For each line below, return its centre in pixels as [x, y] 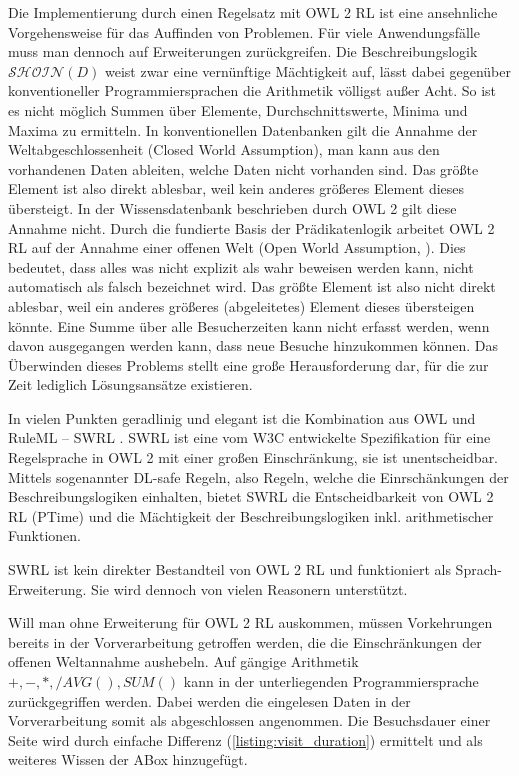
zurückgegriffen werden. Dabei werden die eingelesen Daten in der [209, 700]
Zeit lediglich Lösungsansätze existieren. [130, 384]
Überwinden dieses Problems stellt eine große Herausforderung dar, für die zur [248, 364]
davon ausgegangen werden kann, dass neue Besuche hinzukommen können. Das [253, 345]
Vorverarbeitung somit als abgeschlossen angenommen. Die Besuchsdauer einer [249, 720]
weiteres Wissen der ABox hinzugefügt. [128, 759]
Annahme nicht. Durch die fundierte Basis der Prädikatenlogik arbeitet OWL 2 [251, 227]
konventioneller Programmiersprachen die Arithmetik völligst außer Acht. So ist [252, 90]
